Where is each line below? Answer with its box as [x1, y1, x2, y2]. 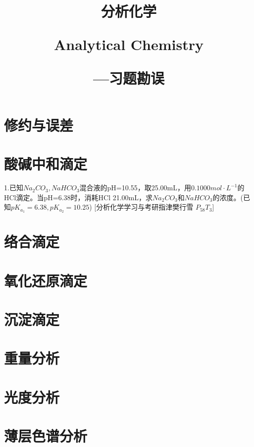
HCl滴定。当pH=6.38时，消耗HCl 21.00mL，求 [4, 192, 153, 202]
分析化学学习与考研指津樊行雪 [96, 202, 194, 212]
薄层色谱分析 [4, 426, 88, 446]
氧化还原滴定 [4, 270, 88, 290]
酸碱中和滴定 [4, 154, 88, 174]
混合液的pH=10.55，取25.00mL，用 [79, 182, 191, 193]
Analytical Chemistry [53, 34, 204, 55]
